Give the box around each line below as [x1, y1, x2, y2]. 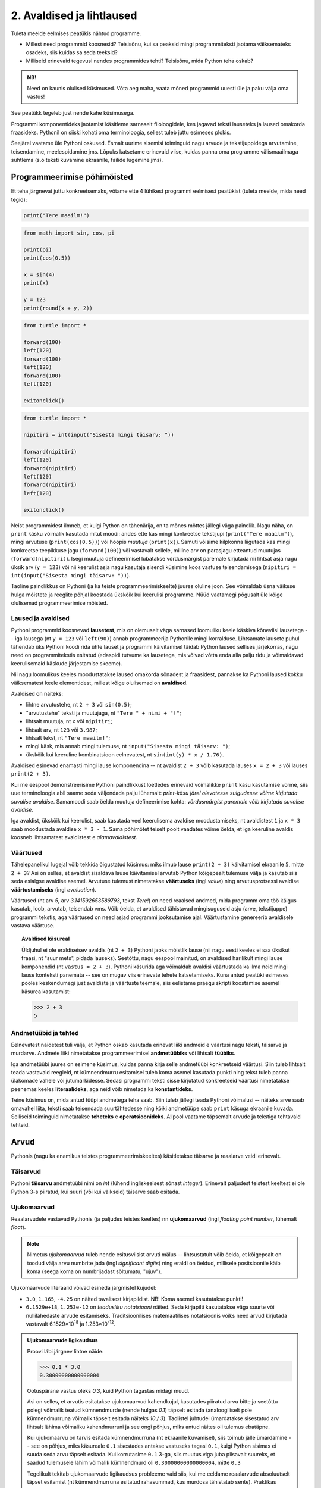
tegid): [11, 196, 27, 203]
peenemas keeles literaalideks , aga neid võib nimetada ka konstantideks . [11, 1085, 193, 1092]
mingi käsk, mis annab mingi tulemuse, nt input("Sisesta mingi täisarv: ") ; [26, 743, 231, 750]
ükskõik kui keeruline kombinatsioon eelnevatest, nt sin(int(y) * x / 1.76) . [26, 751, 224, 758]
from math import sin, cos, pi [23, 230, 115, 236]
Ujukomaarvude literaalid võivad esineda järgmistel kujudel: [11, 1284, 157, 1292]
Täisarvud [11, 1167, 42, 1176]
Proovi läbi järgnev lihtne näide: [27, 1348, 104, 1355]
